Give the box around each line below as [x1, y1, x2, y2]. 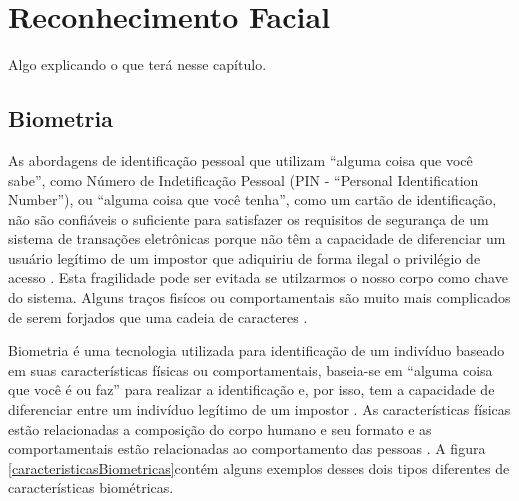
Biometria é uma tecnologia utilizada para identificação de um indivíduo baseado [8, 340, 505, 361]
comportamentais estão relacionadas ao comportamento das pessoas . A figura [8, 438, 486, 459]
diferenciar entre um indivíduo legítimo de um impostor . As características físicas [8, 399, 511, 420]
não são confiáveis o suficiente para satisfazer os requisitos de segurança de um [8, 208, 489, 229]
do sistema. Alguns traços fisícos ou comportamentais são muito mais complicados [8, 287, 511, 308]
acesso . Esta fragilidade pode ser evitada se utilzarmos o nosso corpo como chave [8, 267, 508, 288]
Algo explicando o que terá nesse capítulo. [8, 54, 267, 75]
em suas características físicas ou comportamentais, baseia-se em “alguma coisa [8, 359, 493, 380]
